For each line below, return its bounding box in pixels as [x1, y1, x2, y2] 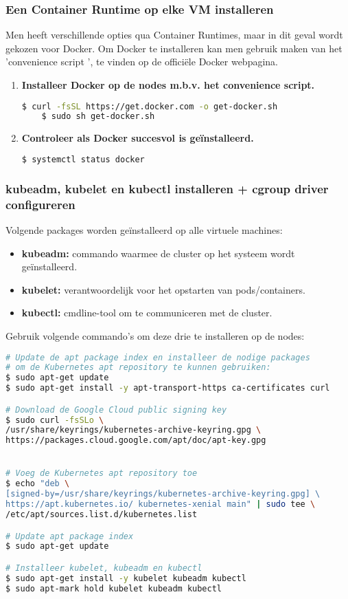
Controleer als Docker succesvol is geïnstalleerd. [21, 131, 254, 145]
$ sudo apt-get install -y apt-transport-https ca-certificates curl [5, 383, 330, 393]
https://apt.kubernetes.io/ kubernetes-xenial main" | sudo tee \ [5, 499, 316, 510]
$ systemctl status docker [21, 154, 145, 164]
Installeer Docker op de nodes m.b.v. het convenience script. [21, 78, 315, 91]
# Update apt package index [5, 531, 134, 541]
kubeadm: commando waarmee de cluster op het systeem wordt [21, 246, 295, 260]
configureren [5, 195, 76, 213]
